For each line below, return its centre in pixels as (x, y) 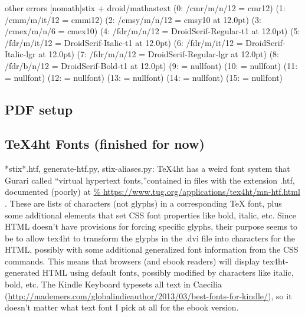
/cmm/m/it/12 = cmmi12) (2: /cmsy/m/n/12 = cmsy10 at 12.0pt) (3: (133, 19)
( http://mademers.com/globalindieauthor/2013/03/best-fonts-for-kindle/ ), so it (148, 295)
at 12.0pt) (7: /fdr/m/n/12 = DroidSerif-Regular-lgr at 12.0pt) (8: (159, 54)
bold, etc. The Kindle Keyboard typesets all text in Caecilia (113, 284)
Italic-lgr (20, 54)
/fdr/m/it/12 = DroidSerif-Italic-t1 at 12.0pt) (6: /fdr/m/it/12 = (124, 42)
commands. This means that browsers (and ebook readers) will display (132, 261)
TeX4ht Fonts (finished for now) (105, 144)
